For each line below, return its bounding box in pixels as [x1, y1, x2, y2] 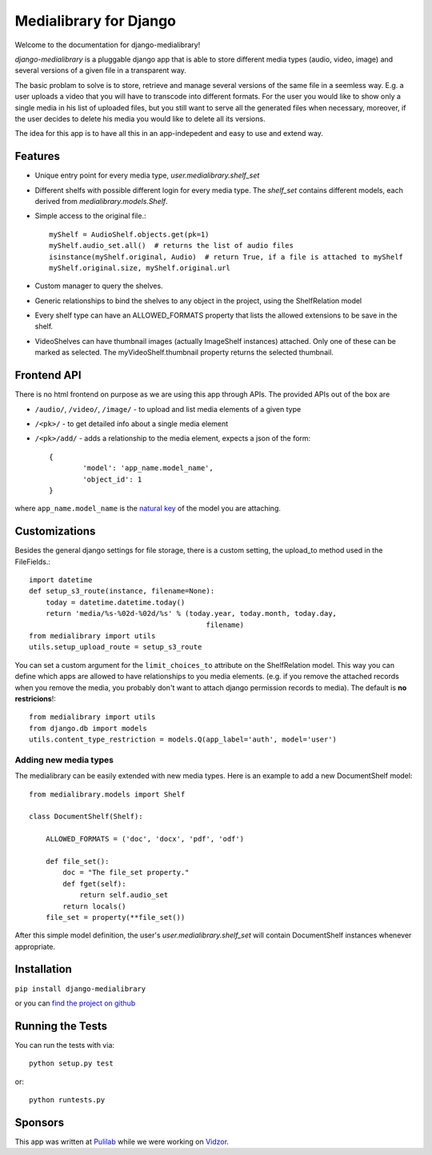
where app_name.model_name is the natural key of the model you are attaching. [14, 504, 282, 514]
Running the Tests [14, 1019, 108, 1033]
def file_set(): [45, 857, 110, 865]
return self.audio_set [79, 890, 169, 900]
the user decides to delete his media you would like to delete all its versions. [14, 114, 266, 123]
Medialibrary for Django [14, 12, 176, 30]
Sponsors [14, 1116, 64, 1129]
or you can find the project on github [14, 998, 136, 1008]
